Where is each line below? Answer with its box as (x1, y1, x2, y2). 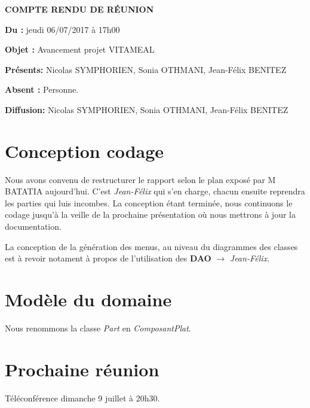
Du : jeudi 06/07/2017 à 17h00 (5, 23, 120, 35)
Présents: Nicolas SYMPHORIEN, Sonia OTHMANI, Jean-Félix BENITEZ (5, 63, 287, 75)
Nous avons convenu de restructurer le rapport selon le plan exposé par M (5, 173, 276, 185)
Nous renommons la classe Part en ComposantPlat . (5, 321, 191, 334)
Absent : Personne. (5, 83, 79, 96)
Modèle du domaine (5, 287, 172, 312)
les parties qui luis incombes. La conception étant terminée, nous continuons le (5, 196, 293, 209)
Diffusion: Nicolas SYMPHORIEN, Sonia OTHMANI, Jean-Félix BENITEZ (5, 103, 288, 115)
